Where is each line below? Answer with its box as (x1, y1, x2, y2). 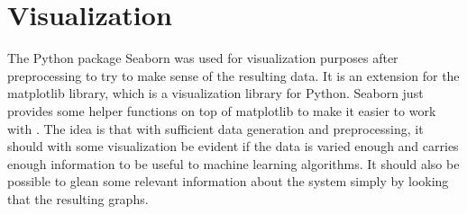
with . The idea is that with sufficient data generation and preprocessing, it (7, 119, 424, 138)
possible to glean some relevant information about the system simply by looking (7, 172, 449, 191)
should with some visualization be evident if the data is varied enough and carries (7, 137, 459, 156)
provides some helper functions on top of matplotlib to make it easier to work (7, 101, 436, 120)
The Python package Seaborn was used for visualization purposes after (7, 49, 398, 67)
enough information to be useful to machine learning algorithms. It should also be (7, 154, 460, 173)
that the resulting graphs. (7, 189, 149, 208)
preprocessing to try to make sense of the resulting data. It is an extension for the (7, 66, 460, 85)
